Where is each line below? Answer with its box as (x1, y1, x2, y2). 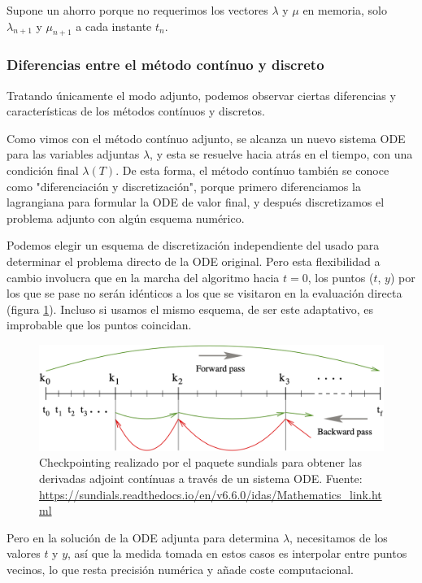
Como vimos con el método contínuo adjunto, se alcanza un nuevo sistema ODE (7, 129, 406, 146)
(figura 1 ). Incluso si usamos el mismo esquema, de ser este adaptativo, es (7, 300, 374, 317)
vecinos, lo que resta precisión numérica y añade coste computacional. (7, 560, 354, 577)
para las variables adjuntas (7, 146, 140, 163)
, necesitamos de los (289, 529, 388, 546)
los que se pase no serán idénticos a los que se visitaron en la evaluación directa (7, 285, 402, 302)
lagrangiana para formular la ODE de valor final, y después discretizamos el (7, 194, 385, 211)
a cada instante (76, 17, 152, 34)
